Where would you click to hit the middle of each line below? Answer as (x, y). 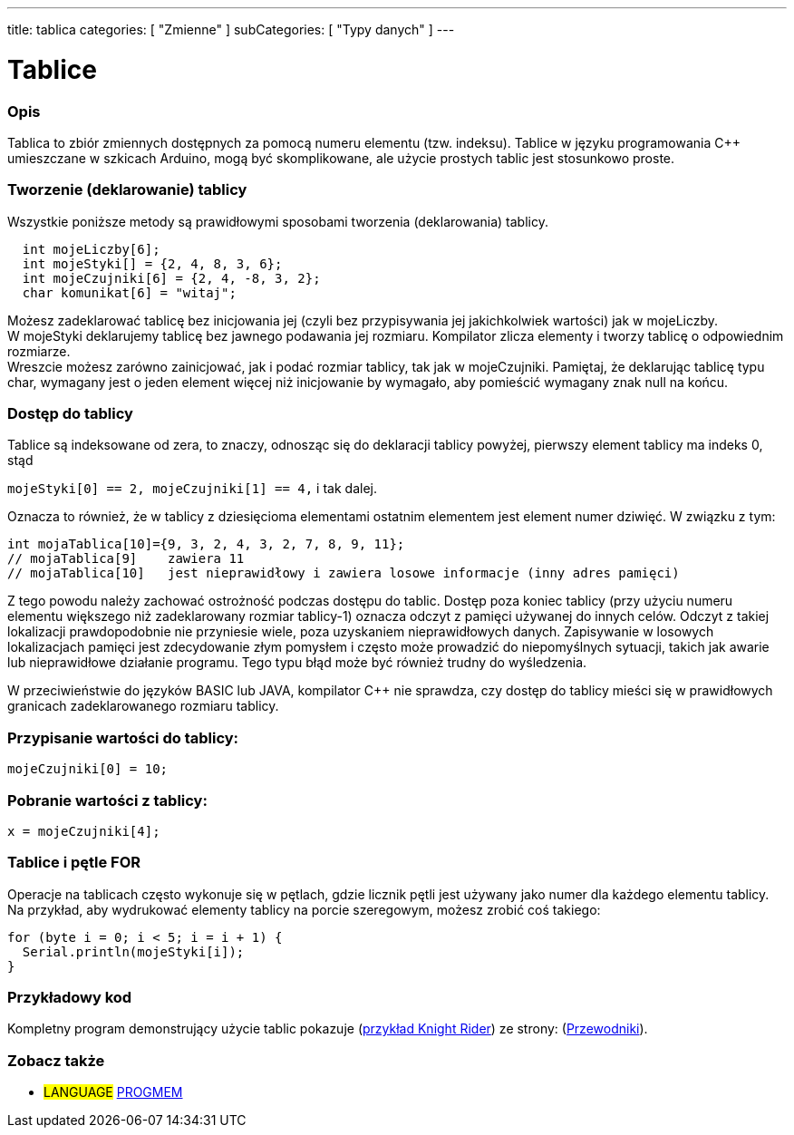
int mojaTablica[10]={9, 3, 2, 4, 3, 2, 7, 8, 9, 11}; (206, 544)
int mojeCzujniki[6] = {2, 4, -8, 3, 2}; (171, 278)
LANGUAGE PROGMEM (113, 1092)
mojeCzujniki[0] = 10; (88, 769)
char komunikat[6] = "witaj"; (129, 292)
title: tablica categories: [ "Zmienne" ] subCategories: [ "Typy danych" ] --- (231, 29)
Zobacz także (56, 1060)
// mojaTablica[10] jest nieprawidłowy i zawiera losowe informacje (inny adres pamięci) (344, 573)
